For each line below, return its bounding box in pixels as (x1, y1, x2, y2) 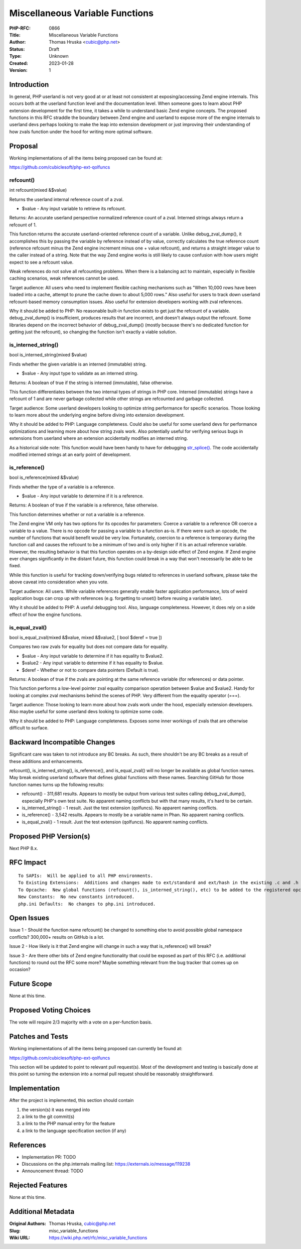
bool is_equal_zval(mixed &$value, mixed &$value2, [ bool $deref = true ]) (9, 634, 163, 640)
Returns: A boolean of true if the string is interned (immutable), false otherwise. (9, 380, 173, 386)
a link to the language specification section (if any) (22, 1128, 126, 1134)
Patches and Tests (9, 1032, 69, 1041)
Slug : (9, 1227, 21, 1233)
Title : (9, 32, 21, 38)
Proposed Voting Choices (9, 1006, 91, 1015)
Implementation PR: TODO (22, 1154, 76, 1160)
